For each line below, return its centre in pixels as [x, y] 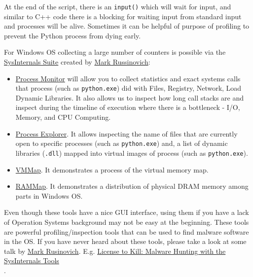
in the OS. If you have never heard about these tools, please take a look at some [125, 241]
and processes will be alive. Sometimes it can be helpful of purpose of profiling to [127, 26]
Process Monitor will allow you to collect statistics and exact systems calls [128, 78]
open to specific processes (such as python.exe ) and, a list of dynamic [122, 143]
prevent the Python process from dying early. [72, 35]
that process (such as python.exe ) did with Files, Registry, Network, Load [128, 88]
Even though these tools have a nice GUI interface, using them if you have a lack [126, 212]
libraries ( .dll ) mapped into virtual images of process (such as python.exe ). [132, 153]
